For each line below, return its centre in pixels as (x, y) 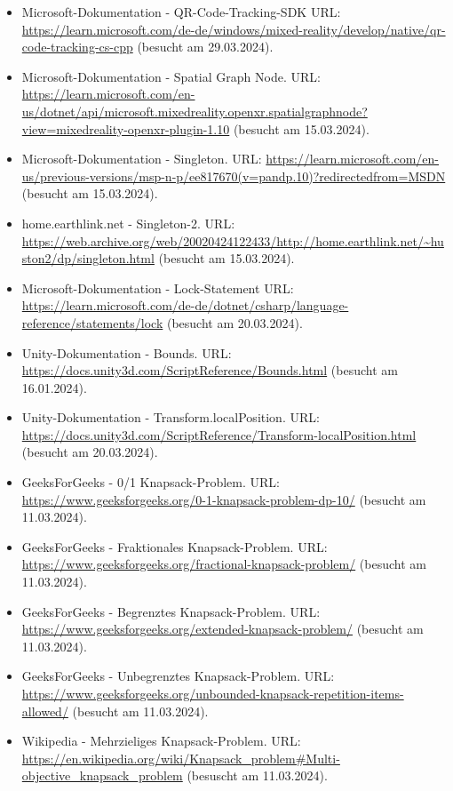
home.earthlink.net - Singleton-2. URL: (128, 223)
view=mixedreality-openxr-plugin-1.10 (126, 128)
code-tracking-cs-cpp (77, 47)
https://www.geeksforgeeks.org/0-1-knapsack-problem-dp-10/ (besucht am (224, 499)
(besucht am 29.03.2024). (205, 47)
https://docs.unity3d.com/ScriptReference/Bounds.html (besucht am (210, 370)
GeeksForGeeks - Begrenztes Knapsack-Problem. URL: (171, 611)
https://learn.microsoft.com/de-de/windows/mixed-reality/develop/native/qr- (234, 29)
